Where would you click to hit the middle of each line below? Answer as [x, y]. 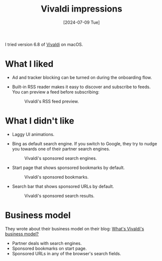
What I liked [29, 64]
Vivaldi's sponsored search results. [59, 196]
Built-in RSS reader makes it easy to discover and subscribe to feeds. [81, 87]
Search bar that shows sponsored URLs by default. [63, 186]
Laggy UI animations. [33, 134]
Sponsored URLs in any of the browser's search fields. [66, 253]
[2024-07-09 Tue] [81, 22]
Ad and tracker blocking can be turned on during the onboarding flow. [82, 77]
